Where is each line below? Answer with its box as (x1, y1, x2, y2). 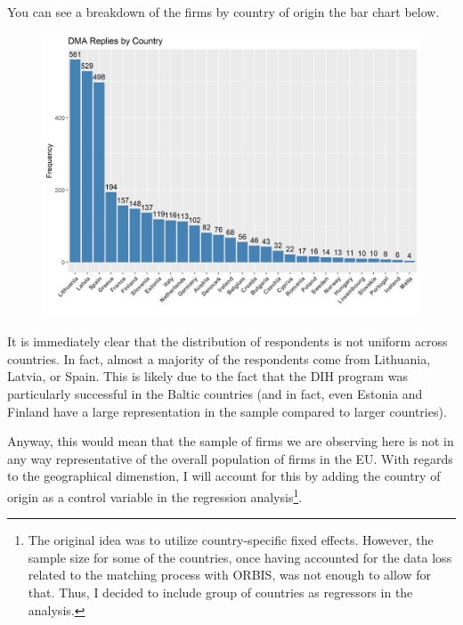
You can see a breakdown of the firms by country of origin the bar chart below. (7, 3, 440, 20)
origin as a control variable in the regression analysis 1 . (7, 484, 303, 506)
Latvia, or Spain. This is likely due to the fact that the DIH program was (7, 367, 408, 386)
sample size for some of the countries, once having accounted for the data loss (28, 548, 452, 566)
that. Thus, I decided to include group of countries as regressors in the (28, 582, 413, 601)
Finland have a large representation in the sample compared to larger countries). (7, 402, 447, 420)
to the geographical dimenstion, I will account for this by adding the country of (7, 467, 441, 485)
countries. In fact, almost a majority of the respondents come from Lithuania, (7, 349, 431, 368)
